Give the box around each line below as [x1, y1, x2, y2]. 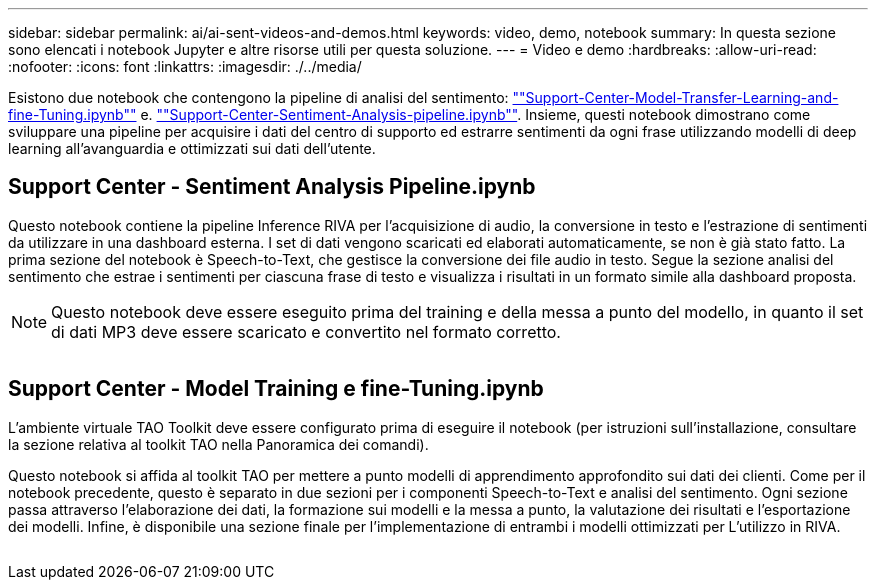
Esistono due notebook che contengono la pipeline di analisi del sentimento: [8, 89, 509, 106]
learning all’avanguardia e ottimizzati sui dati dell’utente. [8, 140, 376, 157]
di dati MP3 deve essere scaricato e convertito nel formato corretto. [51, 321, 561, 342]
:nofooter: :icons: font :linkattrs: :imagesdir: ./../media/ [8, 58, 362, 75]
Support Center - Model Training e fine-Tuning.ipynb [8, 376, 544, 402]
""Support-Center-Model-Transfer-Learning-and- [512, 89, 839, 106]
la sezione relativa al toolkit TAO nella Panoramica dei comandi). [8, 435, 429, 453]
